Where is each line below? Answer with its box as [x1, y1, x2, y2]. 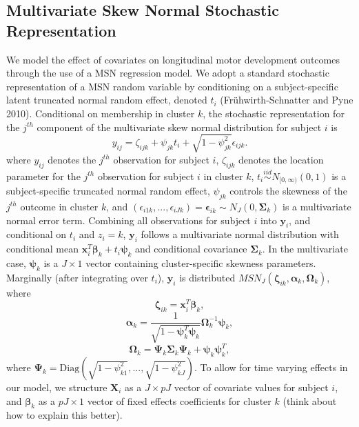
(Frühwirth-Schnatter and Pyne [220, 92, 353, 107]
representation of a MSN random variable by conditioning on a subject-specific [6, 79, 338, 93]
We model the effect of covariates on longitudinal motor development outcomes [6, 52, 340, 66]
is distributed [179, 270, 236, 284]
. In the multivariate [262, 241, 348, 256]
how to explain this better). [6, 408, 123, 422]
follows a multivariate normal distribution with [141, 227, 339, 241]
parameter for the [6, 168, 81, 183]
